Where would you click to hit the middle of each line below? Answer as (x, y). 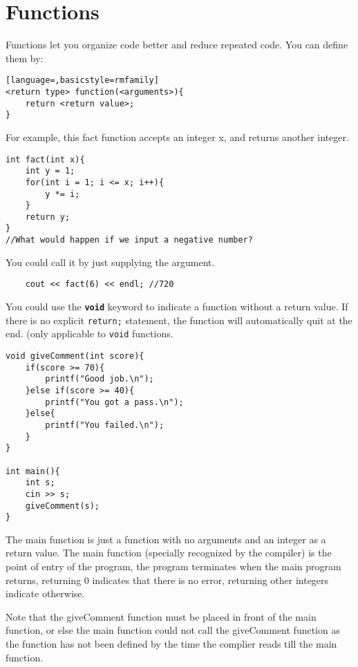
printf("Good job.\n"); (100, 379)
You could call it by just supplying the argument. (110, 262)
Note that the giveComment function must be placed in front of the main (161, 616)
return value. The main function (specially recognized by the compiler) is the (169, 553)
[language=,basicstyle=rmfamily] (82, 81)
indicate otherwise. (45, 593)
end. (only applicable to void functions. (89, 333)
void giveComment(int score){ (75, 356)
